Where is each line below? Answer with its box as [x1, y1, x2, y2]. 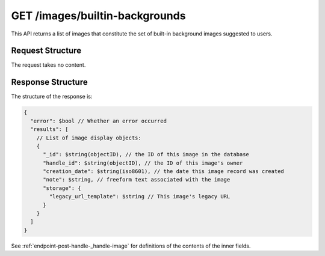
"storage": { [43, 184, 81, 192]
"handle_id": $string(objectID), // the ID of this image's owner [43, 159, 243, 166]
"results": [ [30, 126, 69, 133]
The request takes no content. [11, 61, 86, 69]
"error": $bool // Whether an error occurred [30, 117, 167, 124]
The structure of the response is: [11, 93, 93, 100]
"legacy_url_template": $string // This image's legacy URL [49, 193, 231, 200]
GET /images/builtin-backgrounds [11, 9, 186, 22]
